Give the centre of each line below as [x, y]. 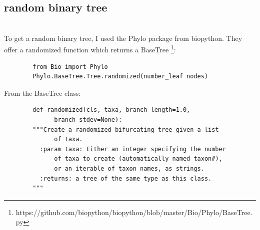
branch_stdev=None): [88, 120]
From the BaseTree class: [42, 93]
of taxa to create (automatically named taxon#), [138, 159]
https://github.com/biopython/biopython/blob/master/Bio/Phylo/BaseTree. [134, 212]
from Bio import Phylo [70, 67]
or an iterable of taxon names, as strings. [129, 168]
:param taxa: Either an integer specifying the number [133, 149]
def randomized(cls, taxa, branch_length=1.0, [111, 110]
